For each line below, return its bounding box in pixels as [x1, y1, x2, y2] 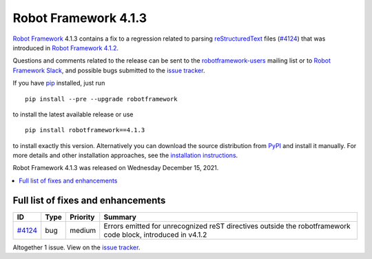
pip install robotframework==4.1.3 [25, 126, 145, 134]
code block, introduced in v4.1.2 [103, 229, 207, 239]
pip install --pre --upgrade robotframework [25, 95, 178, 103]
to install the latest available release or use [12, 110, 134, 118]
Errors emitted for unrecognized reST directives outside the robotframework [103, 221, 351, 231]
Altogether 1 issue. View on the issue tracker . [12, 243, 141, 251]
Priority [70, 212, 95, 222]
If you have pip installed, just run [12, 79, 105, 87]
